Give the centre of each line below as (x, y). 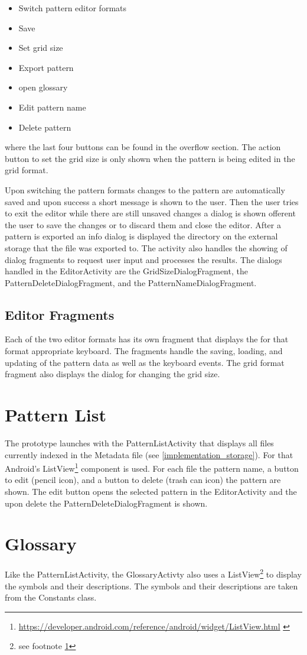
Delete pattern (45, 127)
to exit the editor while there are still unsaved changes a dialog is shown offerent (150, 213)
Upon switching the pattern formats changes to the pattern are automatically (145, 189)
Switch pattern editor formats (73, 8)
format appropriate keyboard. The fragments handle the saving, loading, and (144, 351)
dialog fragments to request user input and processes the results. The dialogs (143, 259)
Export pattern (46, 67)
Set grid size (41, 48)
